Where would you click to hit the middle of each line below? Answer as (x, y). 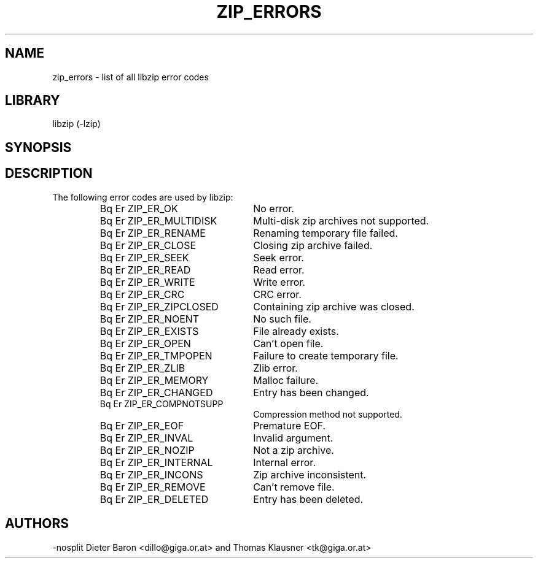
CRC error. (277, 294)
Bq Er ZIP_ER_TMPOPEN (156, 355)
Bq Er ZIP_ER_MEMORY (154, 380)
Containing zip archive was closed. (334, 306)
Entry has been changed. (311, 392)
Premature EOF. (290, 425)
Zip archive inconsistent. (310, 474)
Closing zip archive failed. (313, 245)
